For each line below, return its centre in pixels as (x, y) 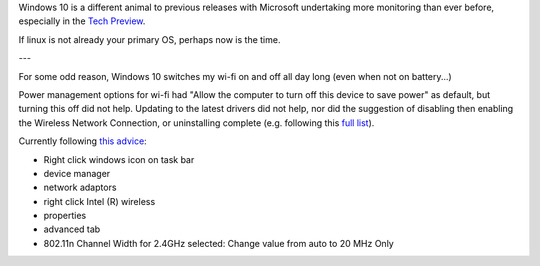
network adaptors (80, 187)
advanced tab (72, 229)
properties (65, 216)
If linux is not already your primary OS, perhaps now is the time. (149, 39)
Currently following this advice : (82, 141)
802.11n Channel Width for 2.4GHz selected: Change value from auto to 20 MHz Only (218, 243)
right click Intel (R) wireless (99, 201)
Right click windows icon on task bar (119, 159)
